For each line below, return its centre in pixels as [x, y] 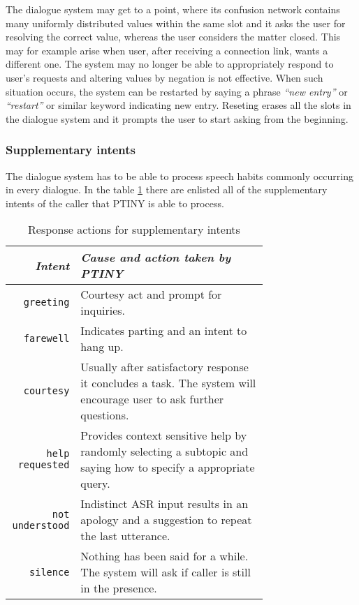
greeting [46, 302]
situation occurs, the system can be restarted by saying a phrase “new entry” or [177, 91]
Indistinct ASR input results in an [164, 504]
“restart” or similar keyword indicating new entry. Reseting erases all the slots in [178, 105]
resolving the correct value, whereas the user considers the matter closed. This [173, 37]
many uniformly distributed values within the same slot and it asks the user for [176, 23]
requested [44, 465]
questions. [105, 415]
